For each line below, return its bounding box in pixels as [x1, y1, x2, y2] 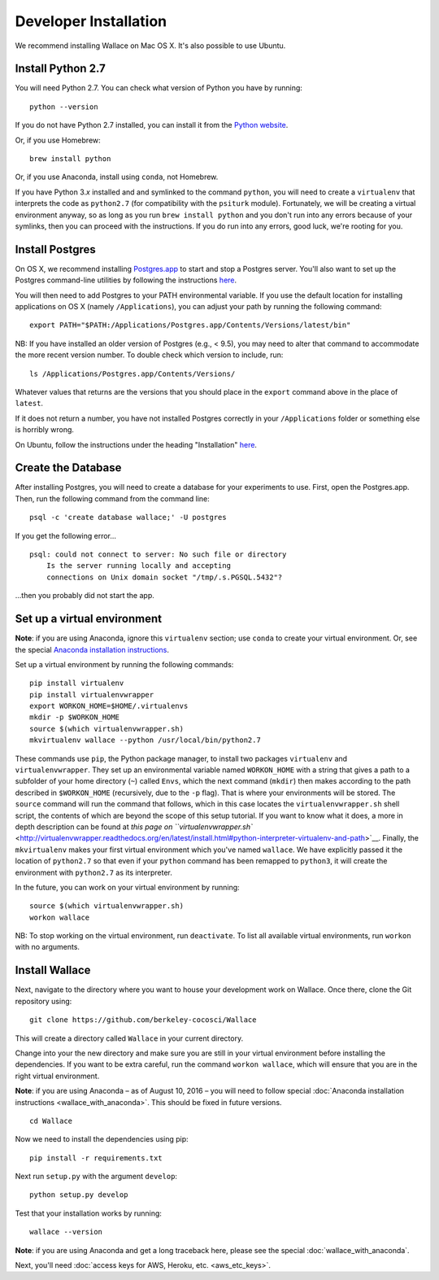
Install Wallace [15, 963, 91, 977]
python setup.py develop [29, 1190, 128, 1199]
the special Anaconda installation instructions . [15, 644, 170, 654]
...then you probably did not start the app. [15, 591, 154, 601]
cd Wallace [29, 1116, 73, 1125]
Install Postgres [15, 242, 97, 256]
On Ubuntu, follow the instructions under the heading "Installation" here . [15, 439, 258, 449]
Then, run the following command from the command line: [15, 493, 211, 504]
